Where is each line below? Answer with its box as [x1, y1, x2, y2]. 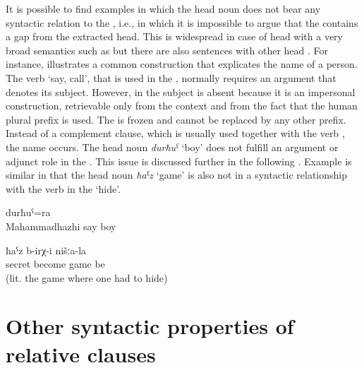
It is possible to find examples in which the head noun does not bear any [6, 1, 321, 16]
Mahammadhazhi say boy [6, 218, 116, 233]
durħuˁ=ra [6, 205, 51, 220]
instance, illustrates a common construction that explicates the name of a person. [6, 57, 358, 71]
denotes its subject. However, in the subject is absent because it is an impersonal [6, 84, 356, 99]
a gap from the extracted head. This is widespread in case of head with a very [6, 29, 343, 44]
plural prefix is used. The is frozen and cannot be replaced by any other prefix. [6, 112, 346, 126]
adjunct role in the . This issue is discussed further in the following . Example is [6, 153, 352, 168]
